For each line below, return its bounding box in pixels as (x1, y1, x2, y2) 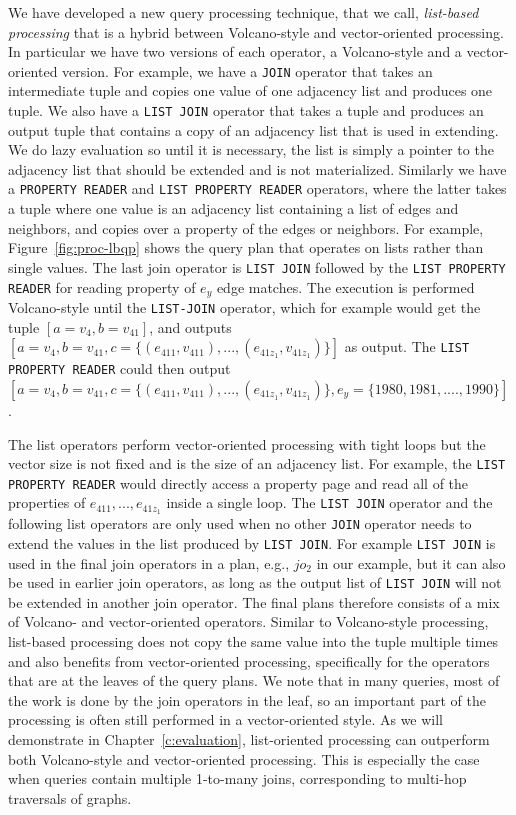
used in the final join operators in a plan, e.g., (8, 552, 290, 573)
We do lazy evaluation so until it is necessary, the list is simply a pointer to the (8, 139, 494, 160)
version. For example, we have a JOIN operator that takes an (62, 60, 433, 81)
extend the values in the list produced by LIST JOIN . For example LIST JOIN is (8, 532, 496, 553)
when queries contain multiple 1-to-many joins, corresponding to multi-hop (8, 768, 467, 789)
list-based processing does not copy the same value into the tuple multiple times (8, 631, 499, 652)
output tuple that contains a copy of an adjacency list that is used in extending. (8, 119, 499, 140)
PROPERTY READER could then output (8, 358, 231, 379)
